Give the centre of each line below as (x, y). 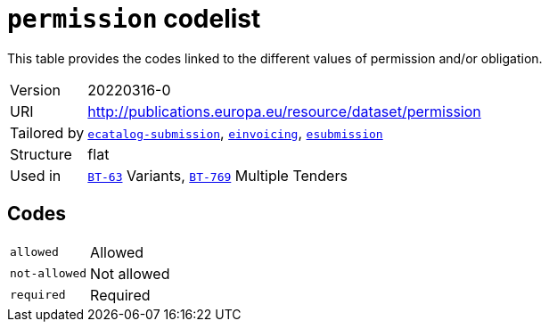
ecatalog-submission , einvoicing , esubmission (235, 132)
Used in (36, 175)
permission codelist (134, 19)
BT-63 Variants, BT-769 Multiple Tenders (217, 175)
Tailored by (47, 132)
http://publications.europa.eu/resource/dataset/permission (284, 111)
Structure (41, 154)
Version (35, 90)
